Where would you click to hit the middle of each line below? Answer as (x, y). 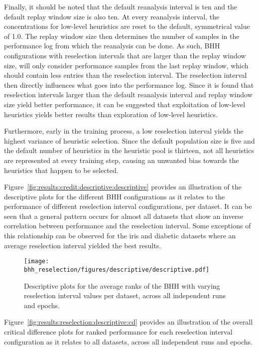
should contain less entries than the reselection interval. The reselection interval (126, 75)
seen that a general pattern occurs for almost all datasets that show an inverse (124, 216)
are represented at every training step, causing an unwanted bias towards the (122, 160)
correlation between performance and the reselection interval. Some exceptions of (128, 226)
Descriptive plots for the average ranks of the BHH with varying (122, 285)
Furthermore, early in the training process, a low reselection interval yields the (124, 131)
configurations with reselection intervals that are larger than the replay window (125, 55)
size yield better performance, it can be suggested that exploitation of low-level (125, 104)
